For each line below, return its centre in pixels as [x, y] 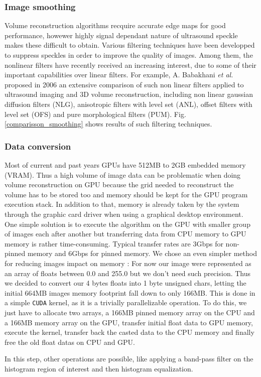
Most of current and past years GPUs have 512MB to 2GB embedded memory [125, 164]
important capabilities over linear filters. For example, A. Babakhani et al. [119, 75]
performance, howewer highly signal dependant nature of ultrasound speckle [121, 35]
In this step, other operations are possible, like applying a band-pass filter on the [129, 359]
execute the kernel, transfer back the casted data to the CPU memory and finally [129, 332]
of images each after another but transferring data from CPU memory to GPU [125, 234]
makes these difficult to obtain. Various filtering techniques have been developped [130, 45]
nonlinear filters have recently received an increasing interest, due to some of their [130, 65]
